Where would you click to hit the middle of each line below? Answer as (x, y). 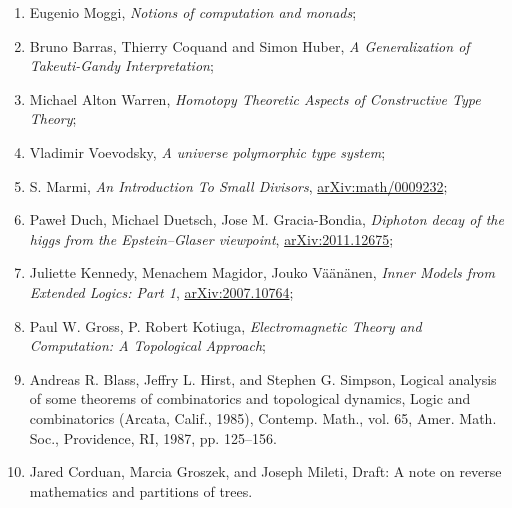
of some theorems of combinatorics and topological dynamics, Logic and (250, 398)
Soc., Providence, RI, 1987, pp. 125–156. (153, 437)
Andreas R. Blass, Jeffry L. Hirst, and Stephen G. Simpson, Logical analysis (263, 378)
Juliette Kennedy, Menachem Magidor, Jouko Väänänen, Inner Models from (262, 272)
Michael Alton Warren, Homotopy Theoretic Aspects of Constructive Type (255, 98)
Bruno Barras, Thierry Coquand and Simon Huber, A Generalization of (249, 45)
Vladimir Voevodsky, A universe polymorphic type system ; (207, 151)
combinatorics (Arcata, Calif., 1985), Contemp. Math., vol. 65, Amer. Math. (263, 417)
